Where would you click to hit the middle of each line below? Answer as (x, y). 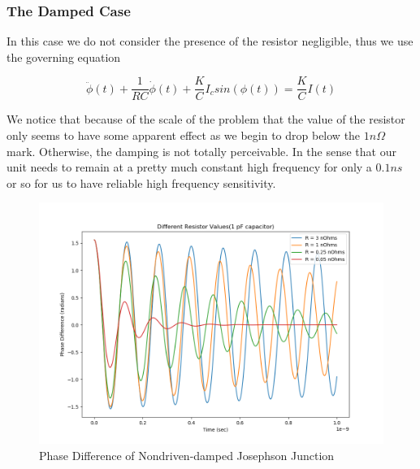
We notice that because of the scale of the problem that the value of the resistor (206, 119)
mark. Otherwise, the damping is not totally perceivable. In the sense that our (201, 151)
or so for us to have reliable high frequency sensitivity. (141, 182)
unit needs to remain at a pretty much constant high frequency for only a (189, 167)
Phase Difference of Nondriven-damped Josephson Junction (187, 455)
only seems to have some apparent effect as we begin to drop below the (184, 135)
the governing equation (64, 56)
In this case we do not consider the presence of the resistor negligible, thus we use (210, 41)
